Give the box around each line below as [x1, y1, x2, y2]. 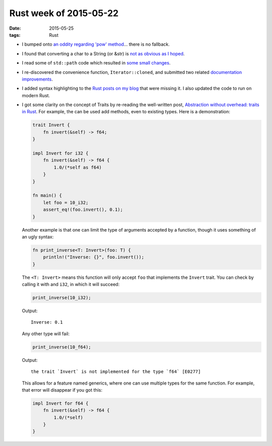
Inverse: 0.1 [31, 320, 63, 325]
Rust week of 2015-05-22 [9, 8, 119, 19]
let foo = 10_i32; [43, 199, 89, 205]
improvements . [22, 76, 53, 82]
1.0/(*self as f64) [53, 164, 102, 170]
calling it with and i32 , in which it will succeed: [22, 281, 120, 287]
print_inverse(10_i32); [32, 295, 92, 301]
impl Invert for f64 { [32, 400, 89, 406]
